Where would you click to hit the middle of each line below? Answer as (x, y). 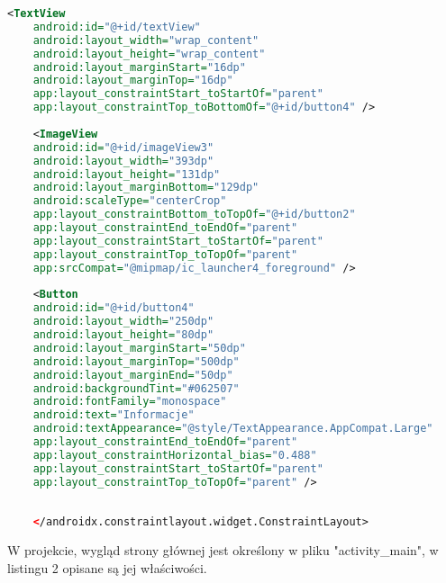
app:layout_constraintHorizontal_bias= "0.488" (175, 455)
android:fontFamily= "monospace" (130, 402)
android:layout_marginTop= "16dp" (133, 81)
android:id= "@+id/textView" (117, 27)
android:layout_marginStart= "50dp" (139, 348)
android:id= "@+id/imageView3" (123, 147)
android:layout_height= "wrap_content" (149, 54)
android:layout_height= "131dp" (127, 174)
